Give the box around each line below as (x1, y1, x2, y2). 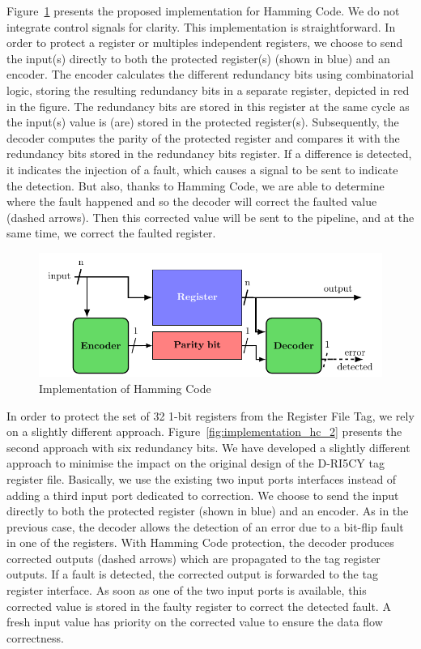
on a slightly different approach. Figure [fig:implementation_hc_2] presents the (6, 423, 402, 440)
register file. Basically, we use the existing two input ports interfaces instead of (6, 470, 397, 487)
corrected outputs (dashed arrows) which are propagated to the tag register (6, 549, 381, 566)
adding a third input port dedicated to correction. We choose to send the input (6, 486, 399, 503)
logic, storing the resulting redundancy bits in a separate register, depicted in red (6, 81, 410, 98)
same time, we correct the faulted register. (6, 224, 216, 241)
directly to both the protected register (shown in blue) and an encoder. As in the (6, 502, 409, 519)
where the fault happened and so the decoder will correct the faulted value (6, 193, 377, 210)
